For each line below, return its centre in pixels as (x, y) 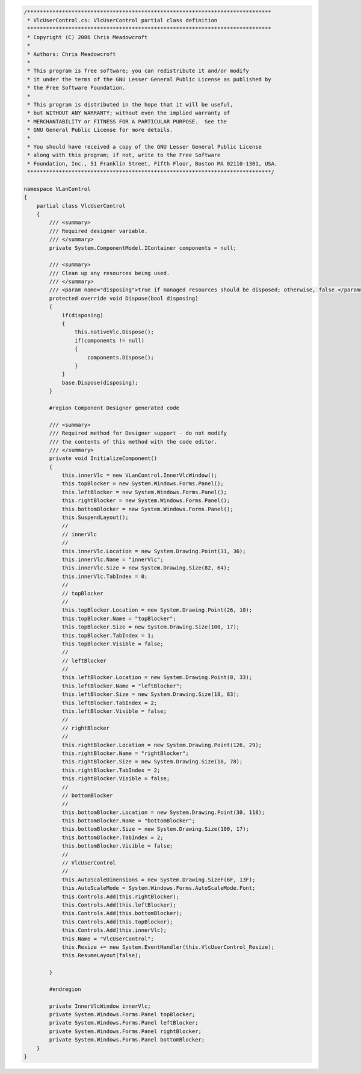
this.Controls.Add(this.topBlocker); (117, 922)
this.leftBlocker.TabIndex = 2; (110, 703)
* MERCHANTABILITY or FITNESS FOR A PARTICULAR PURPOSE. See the (127, 121)
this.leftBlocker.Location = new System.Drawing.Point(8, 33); (157, 678)
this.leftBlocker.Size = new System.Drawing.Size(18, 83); (151, 694)
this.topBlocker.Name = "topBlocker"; (119, 618)
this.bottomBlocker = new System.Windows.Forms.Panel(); (147, 509)
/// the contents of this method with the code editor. (133, 442)
